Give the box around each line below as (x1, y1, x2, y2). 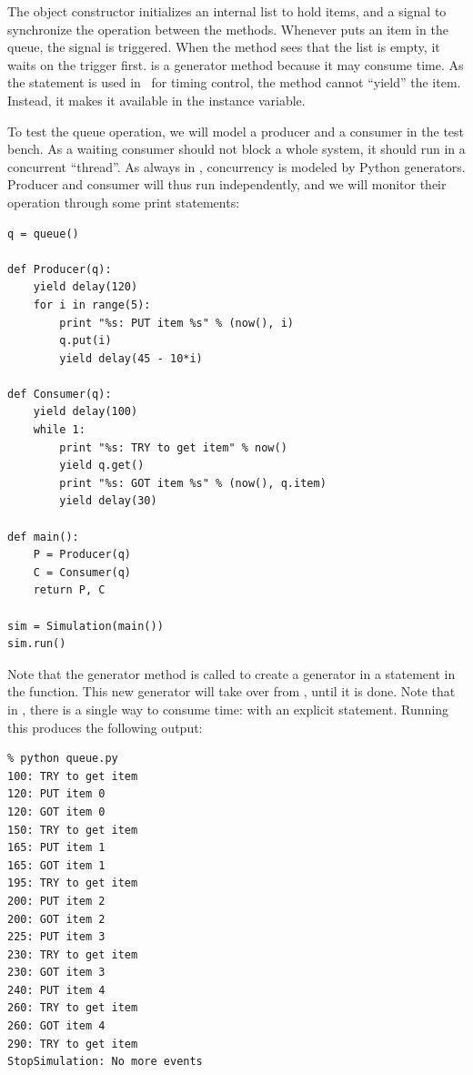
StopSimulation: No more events (7, 1055, 203, 1069)
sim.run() (7, 637, 66, 651)
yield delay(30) (59, 494, 157, 508)
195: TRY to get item (7, 877, 138, 890)
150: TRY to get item (7, 823, 138, 837)
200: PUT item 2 (7, 894, 106, 908)
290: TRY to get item (7, 1037, 138, 1050)
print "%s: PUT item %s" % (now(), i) (59, 316, 294, 330)
